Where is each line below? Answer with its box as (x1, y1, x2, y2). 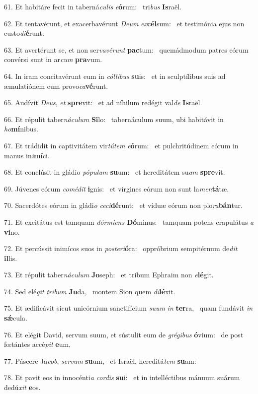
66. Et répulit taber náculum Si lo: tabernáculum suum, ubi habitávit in (4, 114, 224, 124)
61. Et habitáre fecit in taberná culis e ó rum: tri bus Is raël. (4, 1, 182, 11)
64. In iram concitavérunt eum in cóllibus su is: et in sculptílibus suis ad (4, 70, 226, 81)
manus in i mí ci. (4, 150, 50, 160)
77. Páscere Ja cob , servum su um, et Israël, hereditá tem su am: (4, 355, 196, 366)
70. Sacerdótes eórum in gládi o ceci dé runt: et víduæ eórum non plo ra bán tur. (4, 200, 243, 210)
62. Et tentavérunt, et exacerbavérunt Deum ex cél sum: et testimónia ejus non (4, 18, 245, 28)
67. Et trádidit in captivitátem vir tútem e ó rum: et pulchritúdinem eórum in (4, 140, 239, 150)
